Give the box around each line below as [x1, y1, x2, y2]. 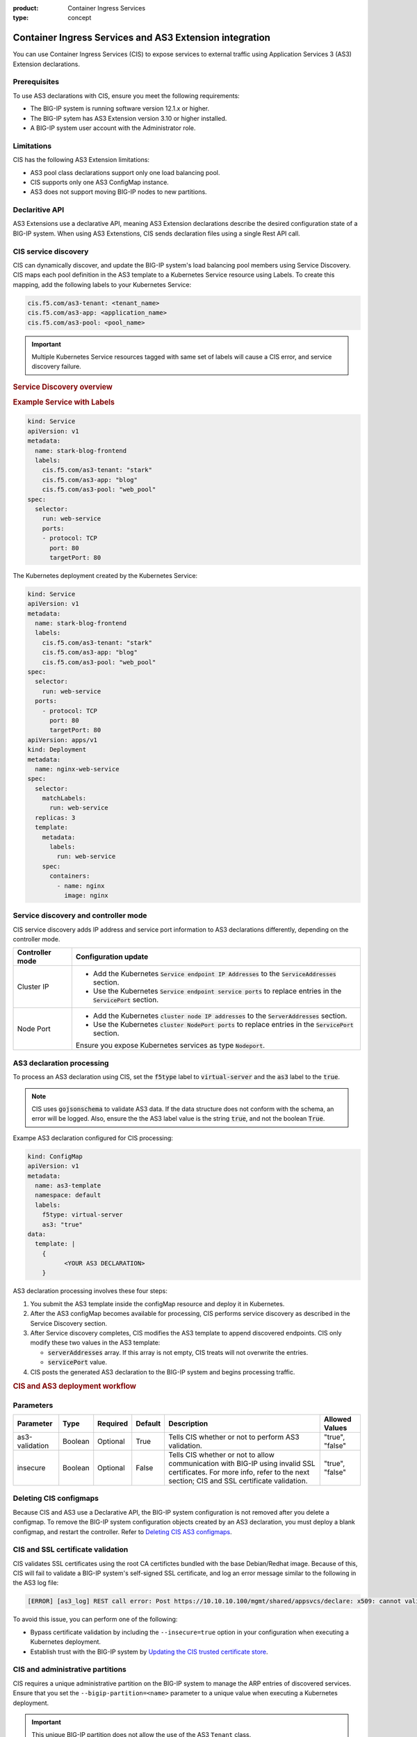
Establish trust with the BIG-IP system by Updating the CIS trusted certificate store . [30, 1647, 268, 1656]
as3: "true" [42, 1220, 83, 1228]
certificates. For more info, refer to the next [168, 1467, 310, 1476]
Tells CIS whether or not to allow [168, 1449, 275, 1459]
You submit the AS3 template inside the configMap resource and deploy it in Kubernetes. [30, 1299, 285, 1308]
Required [97, 1418, 129, 1428]
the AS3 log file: [13, 1579, 59, 1587]
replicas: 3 [35, 814, 76, 821]
